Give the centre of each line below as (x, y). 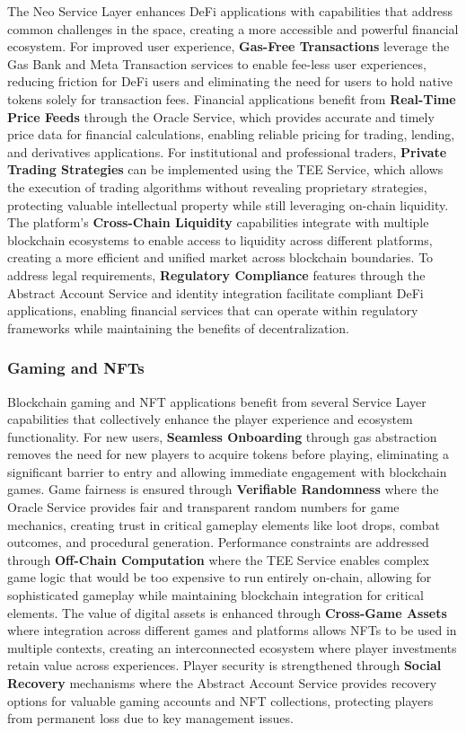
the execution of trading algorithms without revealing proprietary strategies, (217, 186)
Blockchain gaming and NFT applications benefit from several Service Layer (217, 401)
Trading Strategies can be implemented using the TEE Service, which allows (225, 169)
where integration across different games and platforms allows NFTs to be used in (232, 630)
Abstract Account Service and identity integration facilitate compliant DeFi (215, 292)
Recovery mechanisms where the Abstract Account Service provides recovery (222, 683)
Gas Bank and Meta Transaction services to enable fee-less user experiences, (217, 63)
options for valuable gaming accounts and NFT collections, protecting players (220, 700)
